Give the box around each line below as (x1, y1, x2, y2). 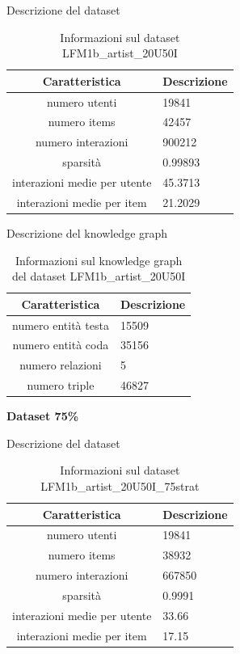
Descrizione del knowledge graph (6, 224, 168, 241)
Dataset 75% (6, 407, 79, 424)
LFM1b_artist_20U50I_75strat (40, 477, 200, 494)
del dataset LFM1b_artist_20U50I (11, 268, 186, 285)
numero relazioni (19, 357, 102, 373)
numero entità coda (12, 336, 109, 353)
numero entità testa (12, 316, 109, 333)
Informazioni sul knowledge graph (15, 251, 183, 268)
